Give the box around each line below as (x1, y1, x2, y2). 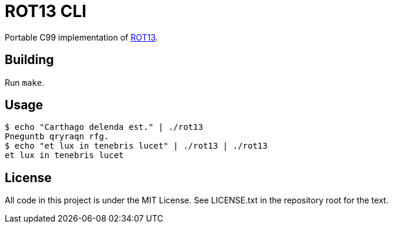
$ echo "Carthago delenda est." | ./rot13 (5, 122, 204, 132)
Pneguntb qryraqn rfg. (5, 132, 109, 142)
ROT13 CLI (5, 1, 86, 21)
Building (5, 52, 54, 68)
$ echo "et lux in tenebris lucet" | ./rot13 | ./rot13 (5, 141, 268, 151)
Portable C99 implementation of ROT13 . (5, 32, 158, 42)
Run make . (5, 77, 45, 88)
